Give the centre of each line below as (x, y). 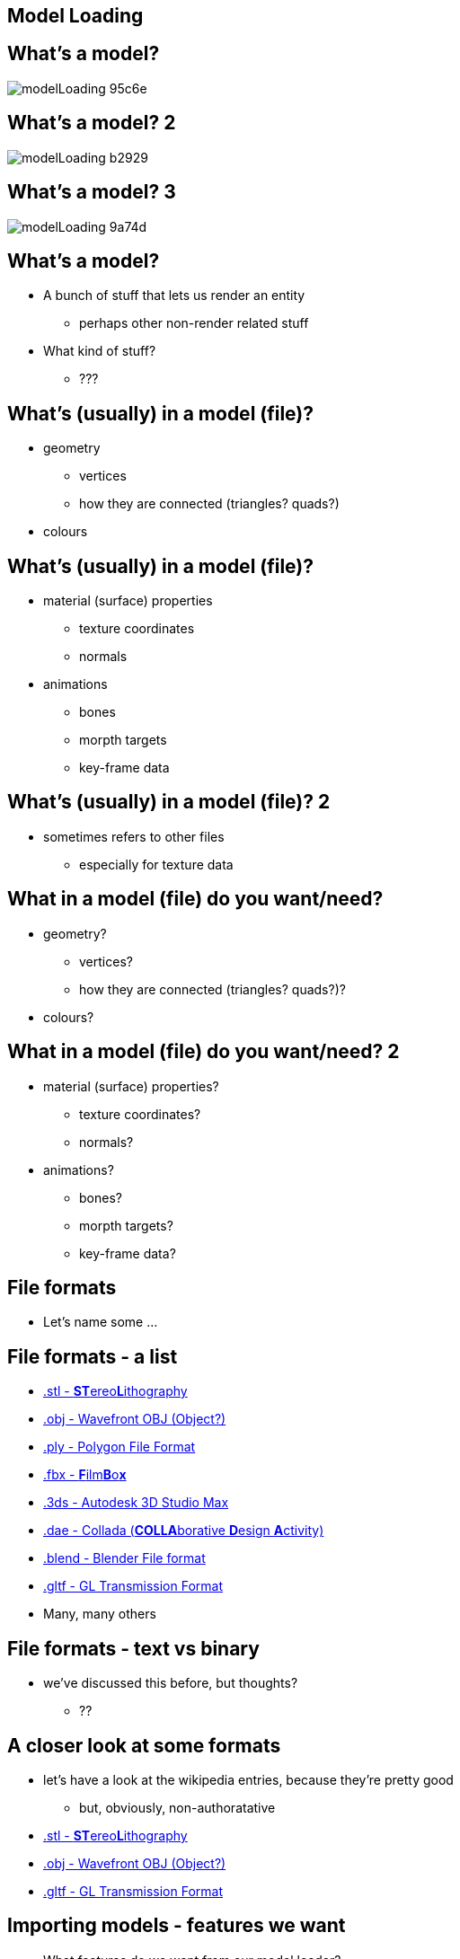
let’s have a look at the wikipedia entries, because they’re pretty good (248, 1779)
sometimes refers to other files (134, 836)
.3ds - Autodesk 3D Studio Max (136, 1503)
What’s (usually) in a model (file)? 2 (169, 802)
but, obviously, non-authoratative (177, 1807)
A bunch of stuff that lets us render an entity (174, 296)
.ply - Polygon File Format (119, 1447)
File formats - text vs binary (133, 1648)
